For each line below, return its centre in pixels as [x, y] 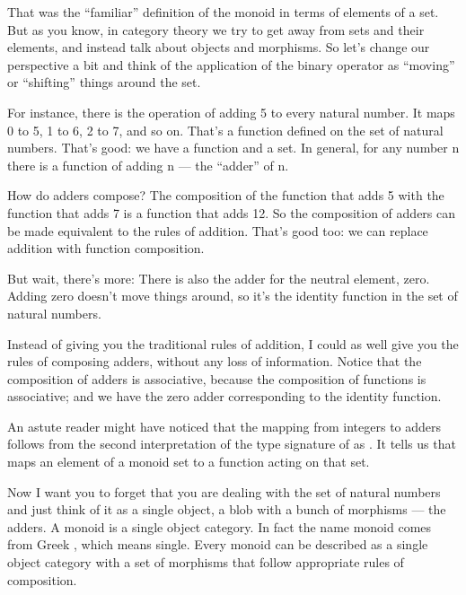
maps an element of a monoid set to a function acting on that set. [189, 462]
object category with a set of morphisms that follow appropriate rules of [206, 562]
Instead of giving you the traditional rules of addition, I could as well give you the [233, 343]
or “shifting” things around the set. [104, 82]
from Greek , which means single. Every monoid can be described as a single [218, 544]
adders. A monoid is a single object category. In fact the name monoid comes [220, 526]
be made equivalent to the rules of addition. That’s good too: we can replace [218, 230]
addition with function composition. [106, 248]
